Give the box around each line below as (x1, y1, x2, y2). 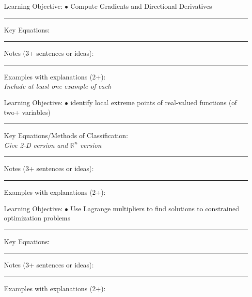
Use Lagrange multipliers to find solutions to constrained (70, 203, 239, 213)
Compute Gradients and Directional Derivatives (70, 1, 212, 11)
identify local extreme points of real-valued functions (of (70, 97, 237, 107)
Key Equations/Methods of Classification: (4, 130, 128, 141)
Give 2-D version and (4, 140, 68, 150)
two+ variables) (4, 107, 51, 117)
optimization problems (4, 213, 71, 223)
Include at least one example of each (4, 81, 111, 91)
